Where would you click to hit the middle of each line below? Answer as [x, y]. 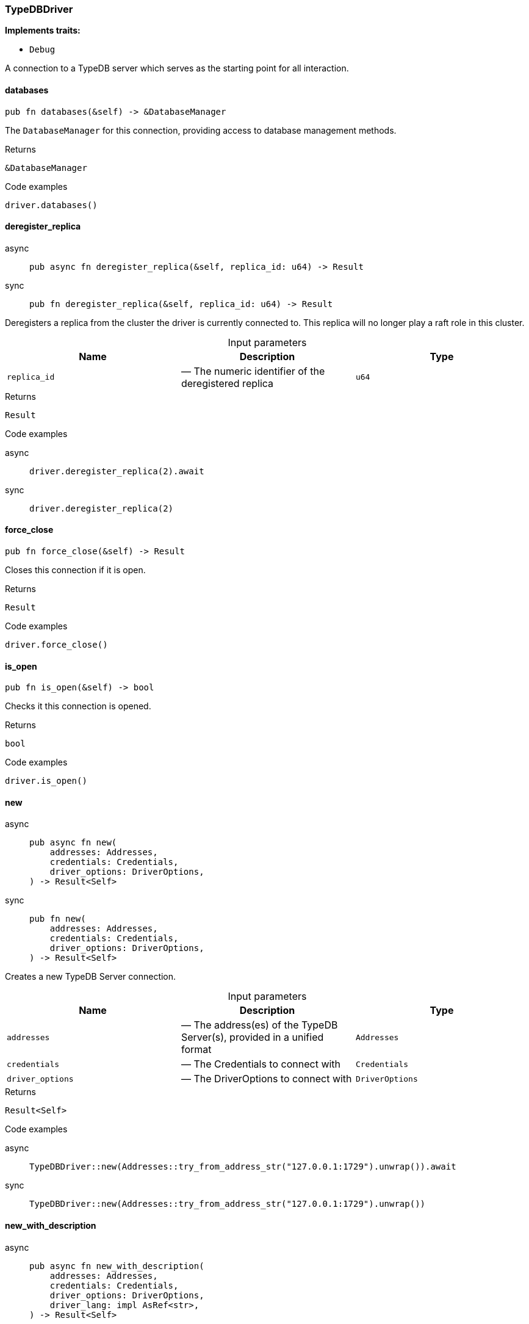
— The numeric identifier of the [253, 371]
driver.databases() [51, 205]
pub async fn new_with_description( [117, 1266]
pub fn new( [58, 919]
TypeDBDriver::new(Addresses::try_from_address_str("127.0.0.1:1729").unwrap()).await [243, 1167]
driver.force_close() [56, 645]
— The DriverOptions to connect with [266, 1079]
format [196, 1050]
